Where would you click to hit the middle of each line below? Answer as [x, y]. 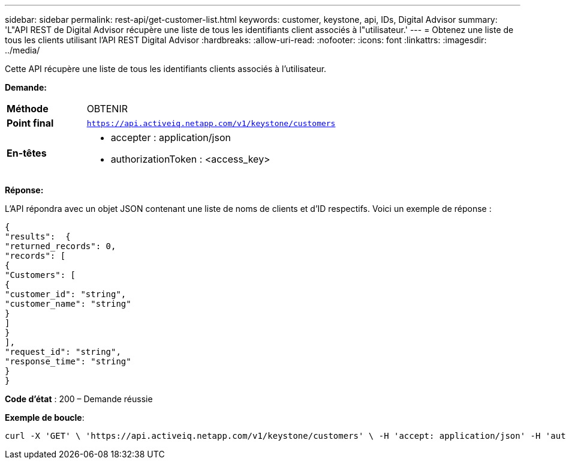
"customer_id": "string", [66, 294]
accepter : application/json [171, 137]
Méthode [28, 109]
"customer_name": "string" [68, 304]
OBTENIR [107, 109]
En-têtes [27, 153]
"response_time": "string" [68, 361]
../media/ [22, 50]
